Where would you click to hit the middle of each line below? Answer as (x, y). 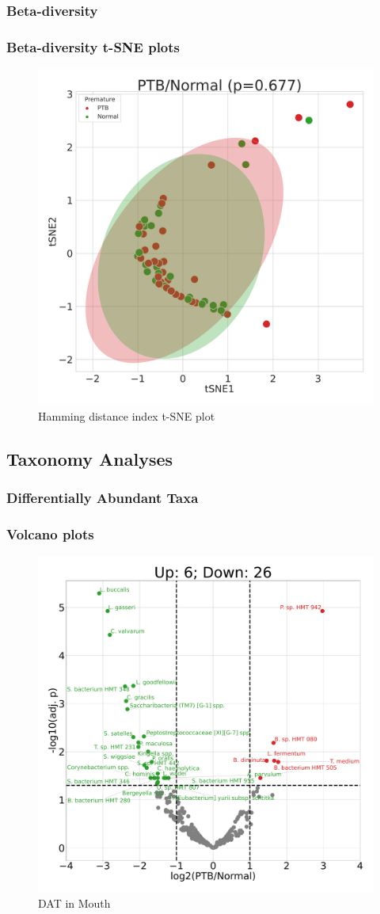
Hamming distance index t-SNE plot (127, 415)
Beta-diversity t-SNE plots (93, 46)
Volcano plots (50, 533)
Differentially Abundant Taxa (103, 497)
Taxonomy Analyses (90, 458)
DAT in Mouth (74, 903)
